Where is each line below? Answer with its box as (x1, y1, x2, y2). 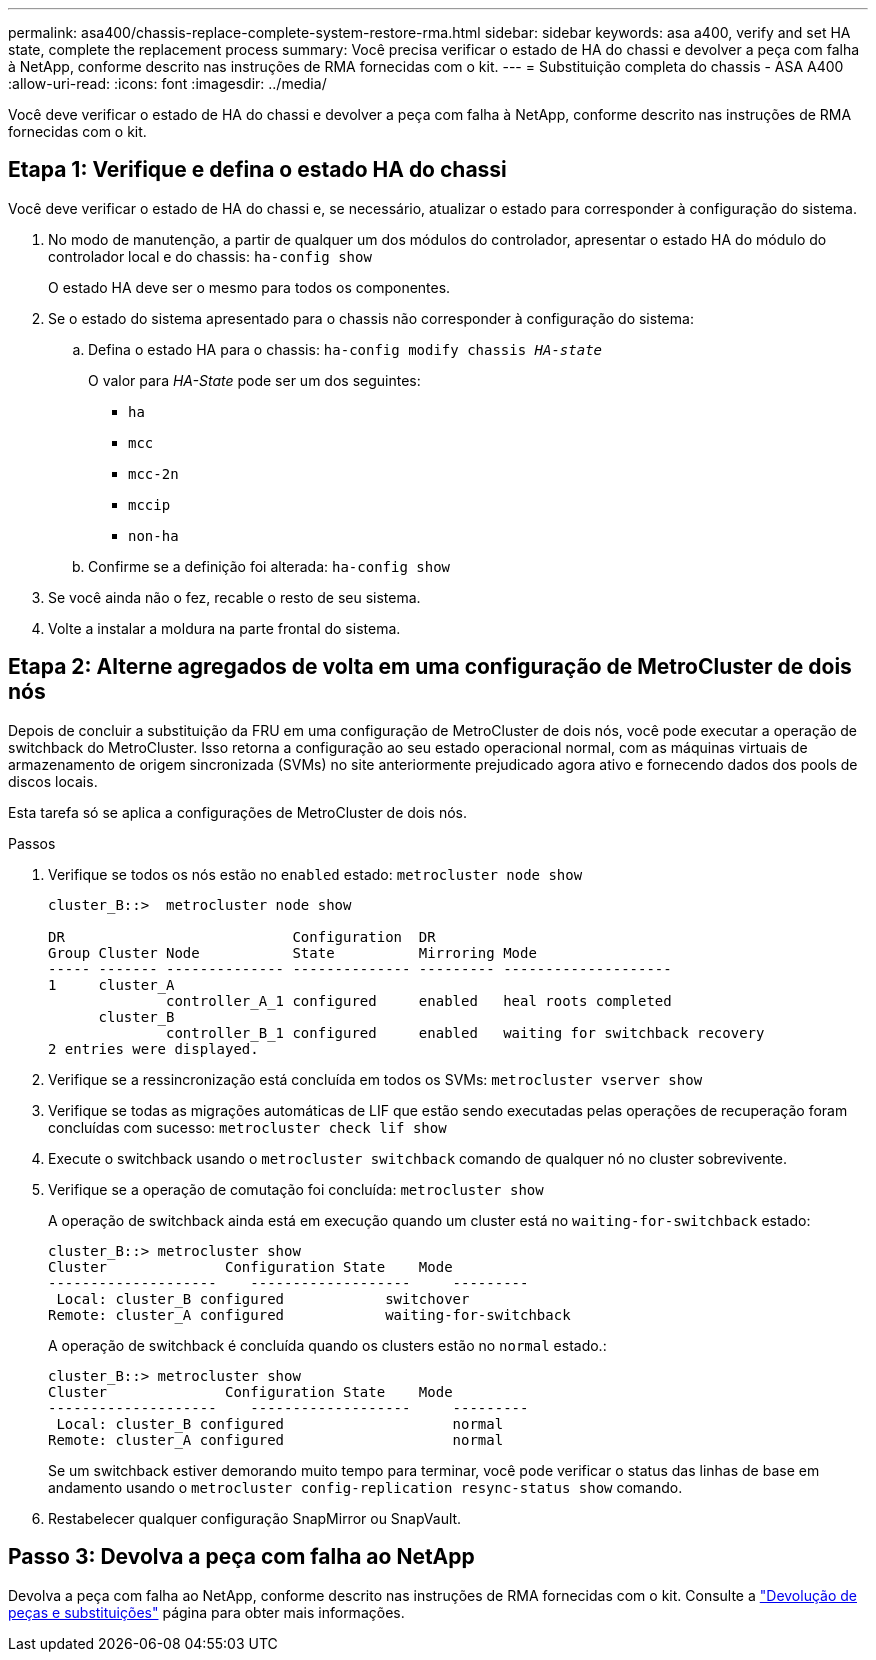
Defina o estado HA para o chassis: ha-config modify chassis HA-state (88, 340, 603, 358)
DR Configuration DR (48, 928, 436, 945)
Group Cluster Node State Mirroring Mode (48, 944, 537, 961)
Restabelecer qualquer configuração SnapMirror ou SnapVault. (48, 1509, 462, 1527)
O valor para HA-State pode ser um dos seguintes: (88, 371, 421, 389)
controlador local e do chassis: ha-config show (48, 247, 372, 265)
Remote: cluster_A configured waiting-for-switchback (48, 1306, 571, 1323)
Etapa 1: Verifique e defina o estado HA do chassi (8, 157, 507, 183)
